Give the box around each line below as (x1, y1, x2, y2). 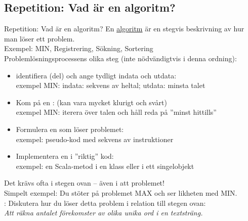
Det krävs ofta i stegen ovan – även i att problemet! (4, 178, 164, 188)
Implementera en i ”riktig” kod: (16, 151, 114, 161)
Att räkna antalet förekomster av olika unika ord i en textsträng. (4, 207, 203, 218)
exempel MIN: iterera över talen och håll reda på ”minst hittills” (16, 107, 217, 117)
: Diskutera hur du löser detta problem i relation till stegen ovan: (4, 197, 206, 208)
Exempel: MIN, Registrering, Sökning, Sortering (4, 43, 153, 54)
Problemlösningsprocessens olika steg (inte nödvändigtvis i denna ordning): (4, 53, 237, 63)
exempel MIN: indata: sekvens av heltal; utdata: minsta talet (16, 80, 205, 91)
